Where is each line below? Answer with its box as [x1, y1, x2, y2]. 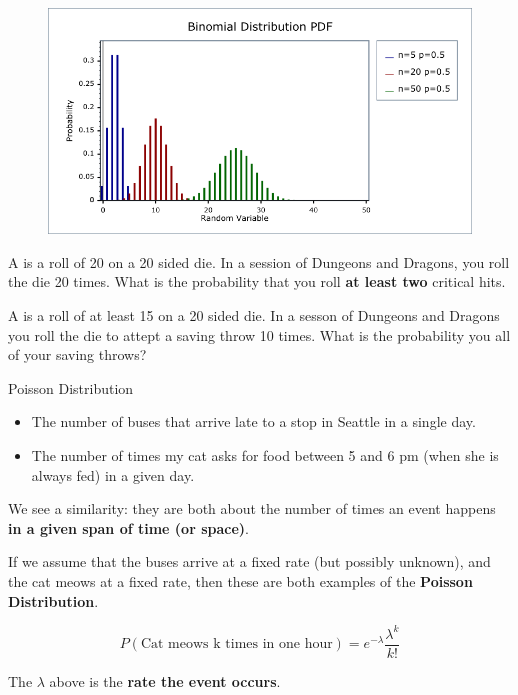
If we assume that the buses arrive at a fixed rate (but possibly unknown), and [8, 551, 491, 572]
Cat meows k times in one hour [140, 637, 333, 652]
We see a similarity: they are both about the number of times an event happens [8, 498, 496, 519]
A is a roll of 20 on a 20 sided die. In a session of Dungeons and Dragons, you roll [8, 251, 510, 272]
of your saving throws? [8, 344, 147, 365]
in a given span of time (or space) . [8, 517, 249, 538]
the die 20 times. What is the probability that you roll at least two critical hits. [8, 271, 506, 292]
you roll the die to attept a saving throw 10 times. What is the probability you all [8, 324, 511, 345]
